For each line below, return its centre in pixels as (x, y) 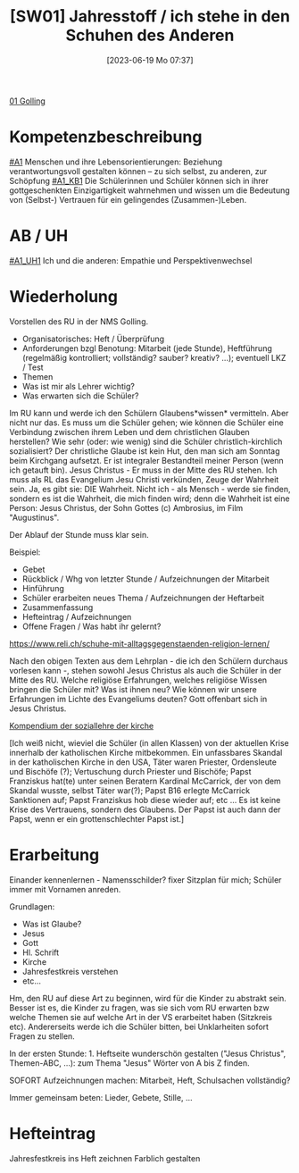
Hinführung (43, 588)
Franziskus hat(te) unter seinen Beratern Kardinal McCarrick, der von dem (145, 781)
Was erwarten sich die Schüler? (80, 396)
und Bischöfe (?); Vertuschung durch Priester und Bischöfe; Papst (130, 771)
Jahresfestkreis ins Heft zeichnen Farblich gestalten (105, 1158)
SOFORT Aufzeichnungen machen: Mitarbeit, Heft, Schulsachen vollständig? (150, 1080)
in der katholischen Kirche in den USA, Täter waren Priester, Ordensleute (143, 762)
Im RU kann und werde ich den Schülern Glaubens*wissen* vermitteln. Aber (149, 413)
